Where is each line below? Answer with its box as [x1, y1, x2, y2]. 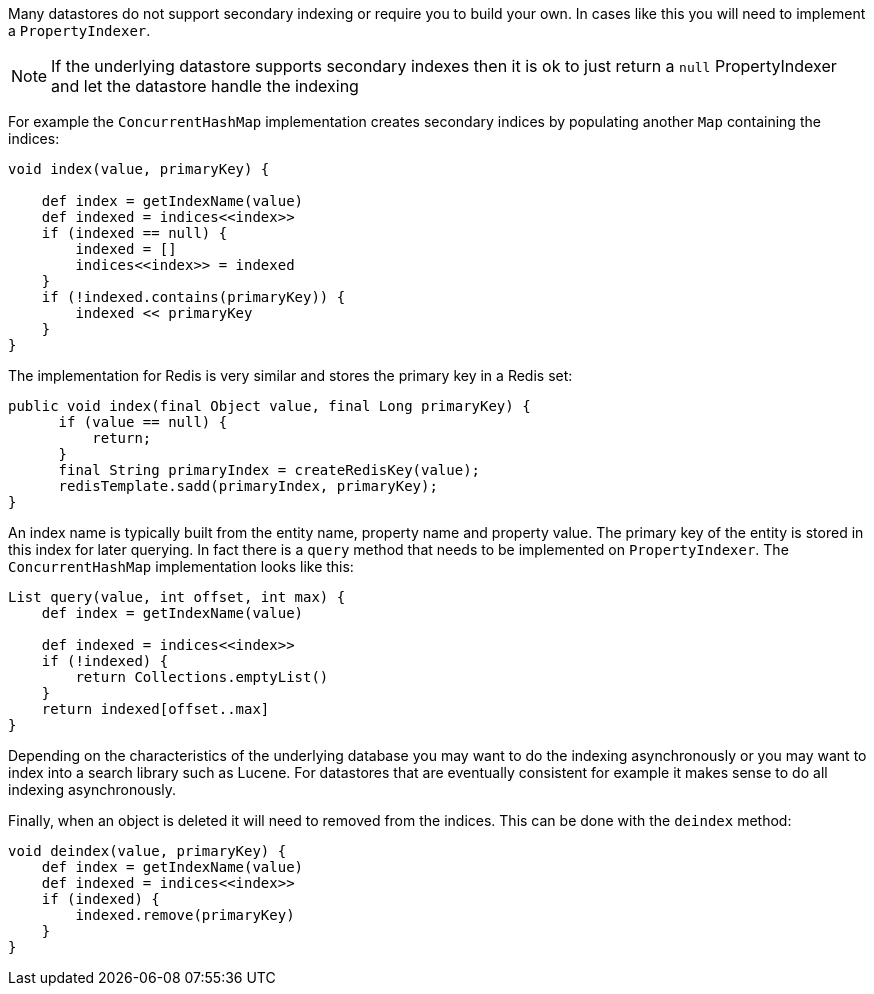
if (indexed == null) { [41, 225, 228, 241]
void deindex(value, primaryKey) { [8, 843, 287, 859]
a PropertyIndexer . [8, 22, 151, 39]
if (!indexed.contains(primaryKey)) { [41, 289, 346, 305]
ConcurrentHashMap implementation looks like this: [8, 558, 354, 575]
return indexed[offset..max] [41, 701, 270, 717]
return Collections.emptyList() [75, 669, 329, 685]
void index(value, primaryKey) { [8, 161, 270, 177]
